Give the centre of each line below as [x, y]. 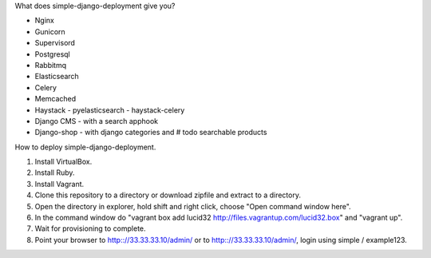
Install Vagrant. [59, 184]
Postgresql [53, 54]
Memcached [55, 99]
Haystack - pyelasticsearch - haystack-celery [110, 110]
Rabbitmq [51, 65]
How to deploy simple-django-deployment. [85, 147]
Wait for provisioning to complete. [91, 228]
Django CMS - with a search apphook [97, 121]
